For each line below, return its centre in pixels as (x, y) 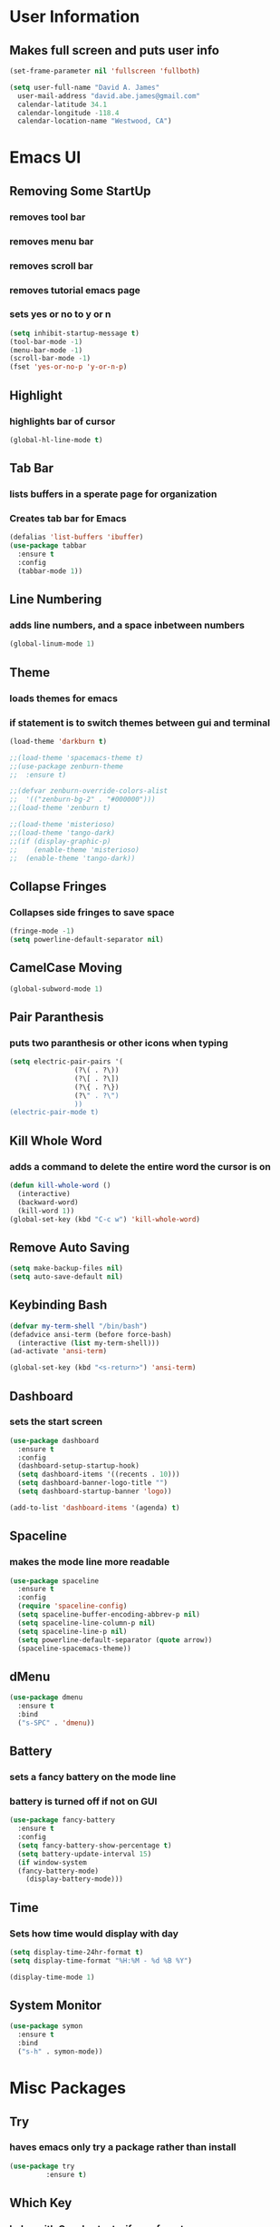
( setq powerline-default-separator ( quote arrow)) (115, 1640)
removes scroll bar (51, 265)
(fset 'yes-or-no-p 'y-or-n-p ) (68, 367)
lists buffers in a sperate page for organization (113, 494)
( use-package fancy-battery (63, 1820)
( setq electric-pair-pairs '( (67, 1062)
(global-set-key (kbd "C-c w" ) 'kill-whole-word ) (105, 1219)
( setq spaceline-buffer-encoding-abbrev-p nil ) (109, 1615)
